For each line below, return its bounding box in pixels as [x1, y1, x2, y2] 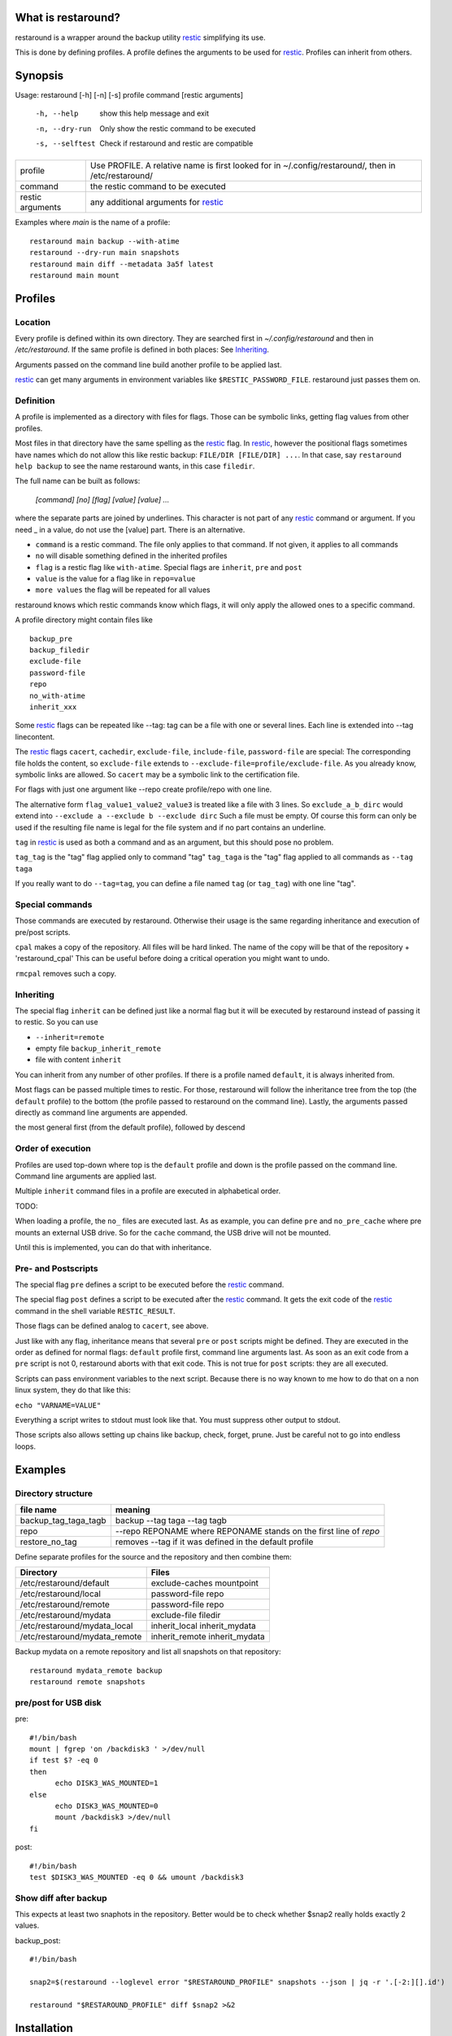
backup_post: [15, 1935, 61, 1946]
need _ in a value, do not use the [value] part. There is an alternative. [15, 524, 246, 534]
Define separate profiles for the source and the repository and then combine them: [15, 1551, 292, 1561]
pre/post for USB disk [15, 1696, 102, 1708]
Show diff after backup [15, 1892, 107, 1903]
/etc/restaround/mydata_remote [20, 1631, 142, 1643]
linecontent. [15, 731, 55, 741]
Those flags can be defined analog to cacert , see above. [15, 1321, 209, 1331]
